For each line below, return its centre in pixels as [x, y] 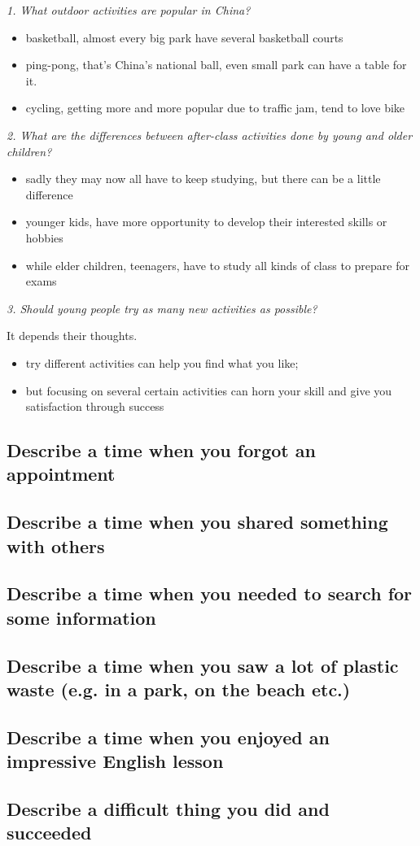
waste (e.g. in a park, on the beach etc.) [179, 689]
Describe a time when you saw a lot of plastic [203, 665]
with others [56, 545]
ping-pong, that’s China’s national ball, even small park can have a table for [216, 65]
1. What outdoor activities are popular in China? [129, 10]
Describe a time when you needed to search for [210, 593]
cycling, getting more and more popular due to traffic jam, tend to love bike [215, 108]
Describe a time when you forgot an [161, 450]
